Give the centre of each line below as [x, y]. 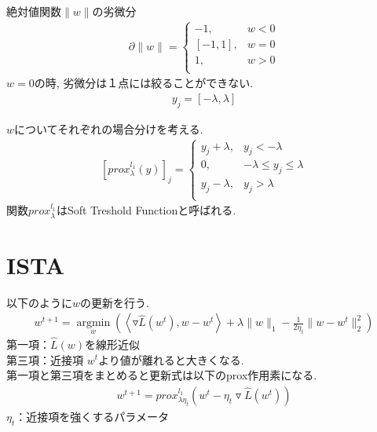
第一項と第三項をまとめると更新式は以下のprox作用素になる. [162, 375]
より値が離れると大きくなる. [171, 359]
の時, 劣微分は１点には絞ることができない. [144, 83]
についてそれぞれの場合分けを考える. [109, 128]
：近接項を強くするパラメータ [92, 416]
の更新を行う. [115, 302]
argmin [93, 323]
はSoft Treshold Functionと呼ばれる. [146, 210]
